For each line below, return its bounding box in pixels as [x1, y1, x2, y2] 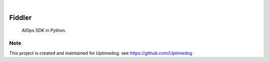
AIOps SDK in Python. [21, 28, 67, 33]
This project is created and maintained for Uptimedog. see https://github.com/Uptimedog [9, 50, 193, 56]
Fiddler [9, 13, 32, 22]
